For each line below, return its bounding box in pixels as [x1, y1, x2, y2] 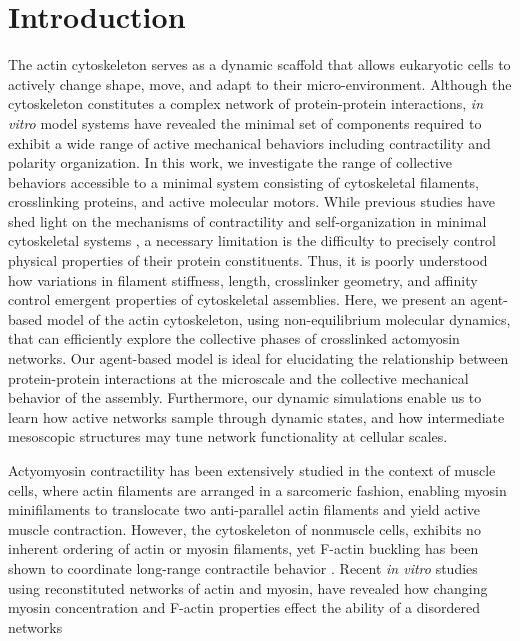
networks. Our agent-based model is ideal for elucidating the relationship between [8, 348, 509, 369]
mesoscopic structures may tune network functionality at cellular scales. [8, 426, 448, 447]
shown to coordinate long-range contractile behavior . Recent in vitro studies [8, 557, 478, 578]
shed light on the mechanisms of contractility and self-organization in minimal [8, 210, 487, 231]
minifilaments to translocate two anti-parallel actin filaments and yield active [8, 499, 481, 520]
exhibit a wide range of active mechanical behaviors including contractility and [8, 132, 491, 153]
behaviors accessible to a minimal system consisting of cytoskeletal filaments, [8, 171, 479, 192]
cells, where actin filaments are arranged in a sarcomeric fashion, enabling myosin [8, 479, 507, 500]
